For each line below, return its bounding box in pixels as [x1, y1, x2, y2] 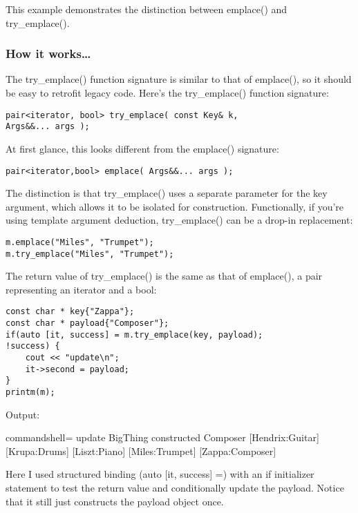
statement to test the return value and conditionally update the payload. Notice [6, 481, 344, 495]
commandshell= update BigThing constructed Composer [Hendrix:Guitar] [6, 430, 319, 445]
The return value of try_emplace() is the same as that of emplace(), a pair [6, 269, 323, 283]
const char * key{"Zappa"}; [6, 307, 135, 317]
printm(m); [6, 387, 55, 398]
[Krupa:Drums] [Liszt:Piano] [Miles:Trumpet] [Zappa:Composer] [6, 443, 276, 458]
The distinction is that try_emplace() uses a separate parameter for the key [6, 186, 328, 200]
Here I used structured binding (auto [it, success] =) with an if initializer [6, 467, 314, 481]
